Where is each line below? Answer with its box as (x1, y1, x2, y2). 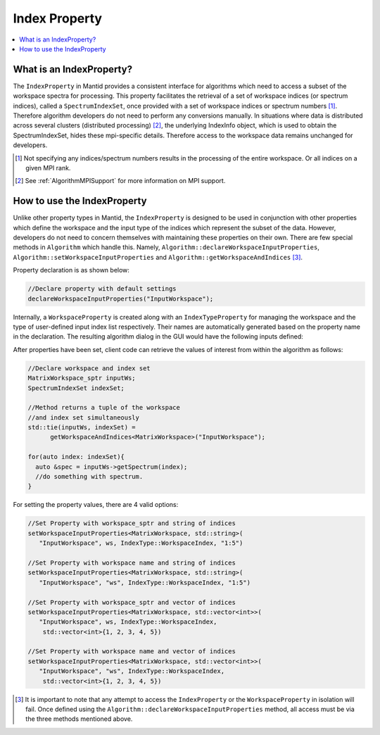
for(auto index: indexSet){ (27, 453, 125, 461)
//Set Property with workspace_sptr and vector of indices (27, 598, 236, 606)
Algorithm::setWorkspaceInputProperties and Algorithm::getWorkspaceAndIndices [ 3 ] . (13, 253, 303, 261)
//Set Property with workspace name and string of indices (27, 558, 236, 567)
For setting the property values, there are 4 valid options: (13, 501, 179, 509)
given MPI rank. (25, 163, 71, 172)
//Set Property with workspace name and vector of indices (27, 648, 236, 655)
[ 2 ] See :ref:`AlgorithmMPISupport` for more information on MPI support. (15, 177, 226, 185)
